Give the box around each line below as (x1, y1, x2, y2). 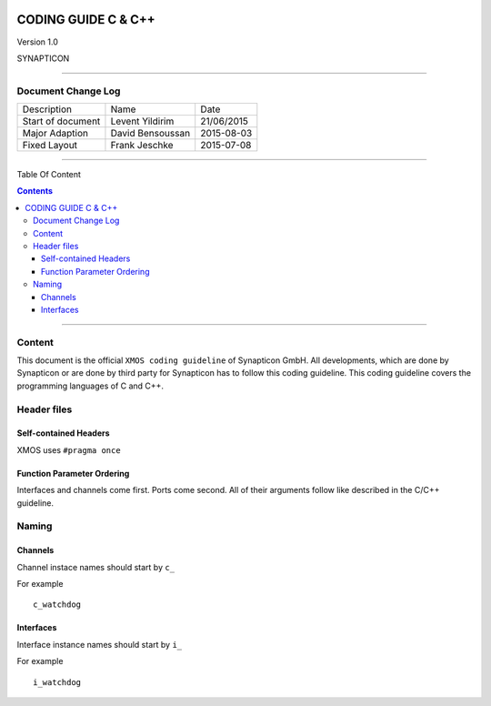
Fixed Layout (22, 139, 77, 152)
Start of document (22, 115, 101, 127)
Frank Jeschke (110, 139, 174, 152)
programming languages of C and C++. (16, 380, 164, 391)
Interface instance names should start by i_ (16, 639, 182, 650)
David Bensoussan (110, 127, 191, 140)
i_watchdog (33, 677, 82, 687)
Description (22, 103, 73, 116)
